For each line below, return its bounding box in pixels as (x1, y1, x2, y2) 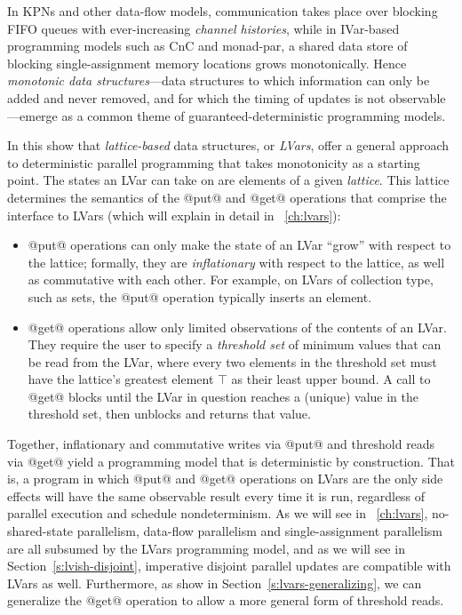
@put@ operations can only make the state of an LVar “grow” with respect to (28, 236, 451, 254)
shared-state (7, 522, 74, 540)
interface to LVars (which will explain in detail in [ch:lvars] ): (7, 205, 341, 224)
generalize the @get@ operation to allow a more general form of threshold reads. (7, 591, 444, 610)
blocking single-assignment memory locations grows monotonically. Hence (7, 53, 407, 72)
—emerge (7, 106, 58, 124)
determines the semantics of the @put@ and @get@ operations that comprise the (7, 188, 447, 206)
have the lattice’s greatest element (28, 370, 214, 388)
